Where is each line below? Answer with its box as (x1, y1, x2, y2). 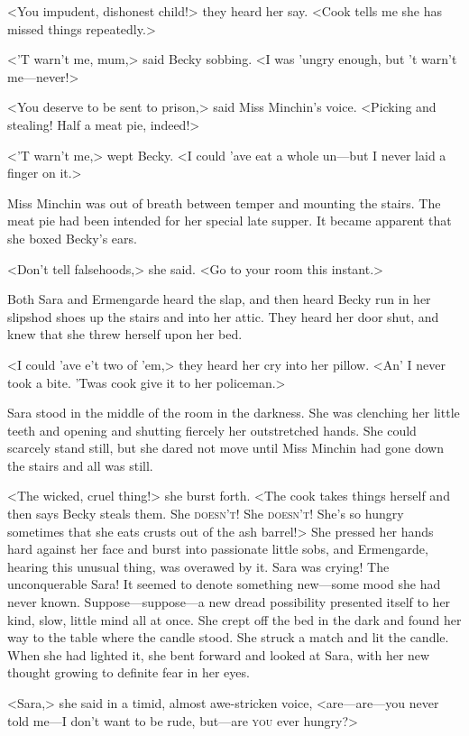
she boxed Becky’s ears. (7, 228, 137, 247)
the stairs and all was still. (7, 455, 153, 474)
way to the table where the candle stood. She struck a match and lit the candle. (7, 628, 449, 647)
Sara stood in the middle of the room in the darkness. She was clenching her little (7, 403, 460, 422)
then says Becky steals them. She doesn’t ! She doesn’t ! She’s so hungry (7, 504, 404, 523)
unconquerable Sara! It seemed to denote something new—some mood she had (7, 575, 441, 593)
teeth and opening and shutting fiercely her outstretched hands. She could (7, 420, 417, 439)
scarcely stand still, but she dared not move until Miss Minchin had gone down (7, 438, 444, 457)
